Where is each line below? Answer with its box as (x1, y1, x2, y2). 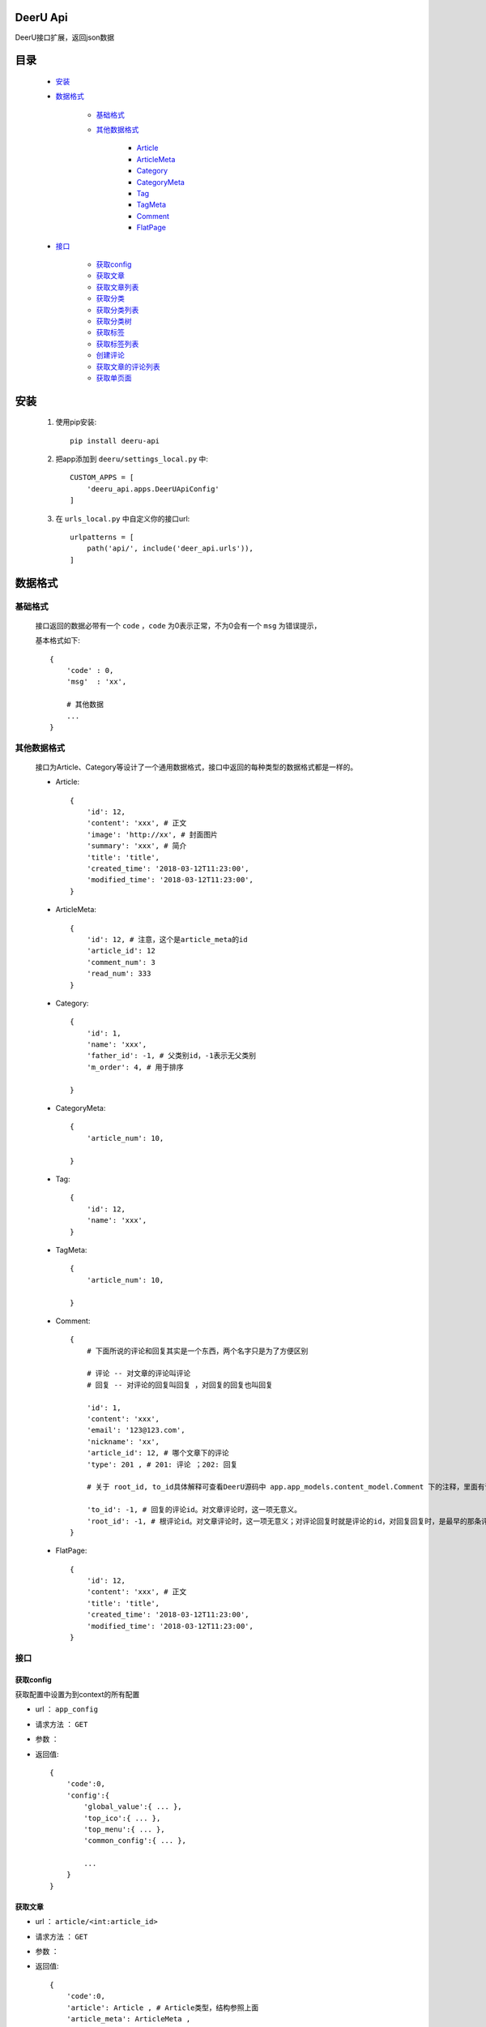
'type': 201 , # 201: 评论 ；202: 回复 (86, 1459, 238, 1469)
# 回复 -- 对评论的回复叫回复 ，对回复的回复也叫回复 (86, 1380, 273, 1390)
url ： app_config (35, 1704, 99, 1714)
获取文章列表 (96, 282, 139, 292)
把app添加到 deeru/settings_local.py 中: (55, 454, 208, 464)
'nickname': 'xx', (86, 1437, 160, 1446)
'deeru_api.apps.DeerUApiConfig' (86, 484, 220, 494)
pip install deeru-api (70, 436, 160, 445)
